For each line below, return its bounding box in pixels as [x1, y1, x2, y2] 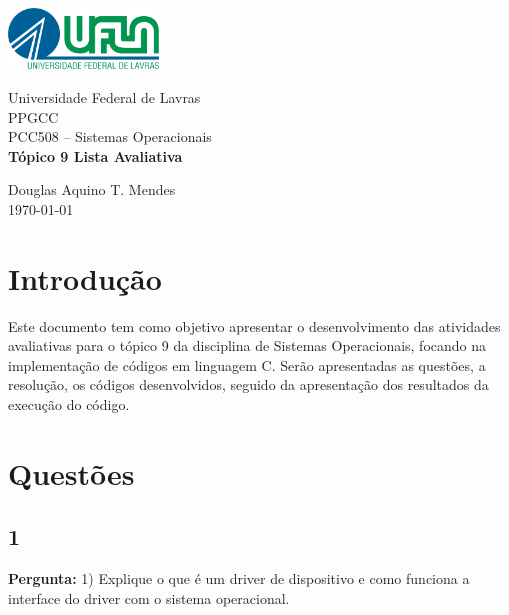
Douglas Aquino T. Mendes [8, 179, 176, 200]
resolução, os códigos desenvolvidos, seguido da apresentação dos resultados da [8, 374, 489, 395]
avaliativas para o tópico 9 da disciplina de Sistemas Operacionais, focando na [8, 335, 487, 356]
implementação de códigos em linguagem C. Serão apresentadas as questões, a [8, 354, 486, 375]
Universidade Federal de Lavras [8, 87, 201, 107]
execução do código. [8, 394, 130, 415]
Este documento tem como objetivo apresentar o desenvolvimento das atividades [8, 315, 501, 336]
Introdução [8, 257, 162, 298]
